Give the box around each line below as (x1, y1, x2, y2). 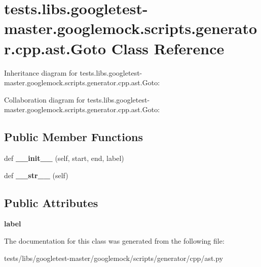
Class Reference (111, 38, 225, 58)
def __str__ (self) (4, 170, 68, 180)
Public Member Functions (4, 129, 143, 145)
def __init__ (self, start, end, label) (4, 153, 124, 163)
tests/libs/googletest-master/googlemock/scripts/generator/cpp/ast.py (4, 252, 223, 263)
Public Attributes (4, 194, 98, 210)
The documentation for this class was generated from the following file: (4, 236, 225, 246)
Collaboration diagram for (4, 94, 85, 105)
